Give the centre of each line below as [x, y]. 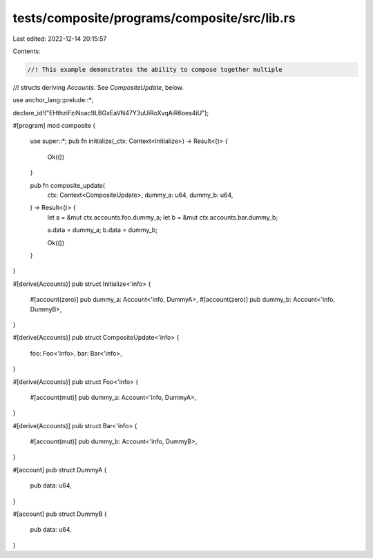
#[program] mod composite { [54, 126]
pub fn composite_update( [68, 185]
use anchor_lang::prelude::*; [53, 100]
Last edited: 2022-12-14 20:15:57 [60, 39]
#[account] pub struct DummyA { [60, 470]
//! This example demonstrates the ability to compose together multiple [155, 69]
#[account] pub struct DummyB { [60, 514]
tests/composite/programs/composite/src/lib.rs [154, 18]
